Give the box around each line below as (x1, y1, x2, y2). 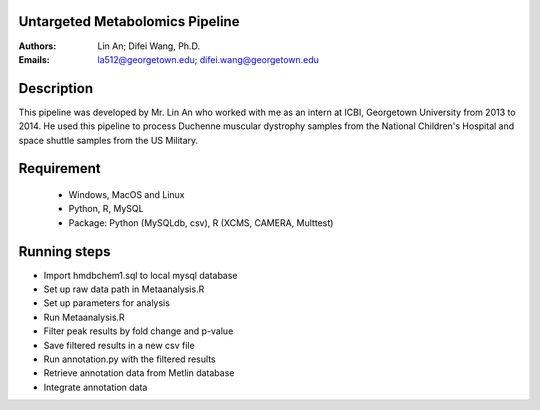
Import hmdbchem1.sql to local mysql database (43, 269, 239, 281)
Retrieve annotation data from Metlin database (43, 367, 235, 379)
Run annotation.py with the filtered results (43, 353, 216, 365)
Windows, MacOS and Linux (68, 189, 185, 200)
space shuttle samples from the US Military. (18, 134, 199, 146)
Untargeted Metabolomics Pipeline (18, 13, 240, 30)
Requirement (18, 160, 102, 177)
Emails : (18, 53, 50, 65)
